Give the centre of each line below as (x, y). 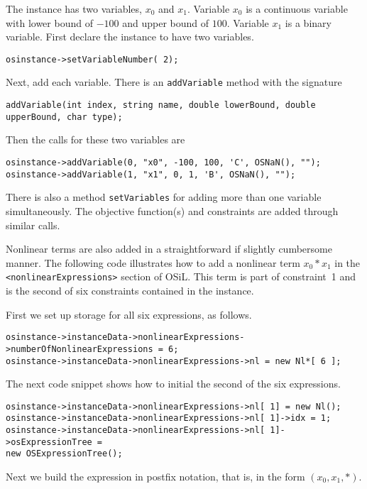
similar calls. (33, 225)
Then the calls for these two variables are (95, 139)
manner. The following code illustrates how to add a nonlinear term (153, 262)
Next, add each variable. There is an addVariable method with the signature (174, 82)
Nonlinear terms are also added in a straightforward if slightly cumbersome (169, 249)
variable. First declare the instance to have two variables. (130, 37)
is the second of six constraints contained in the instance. (130, 290)
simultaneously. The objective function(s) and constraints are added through (172, 210)
